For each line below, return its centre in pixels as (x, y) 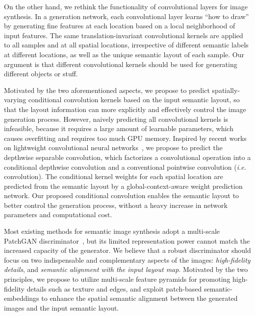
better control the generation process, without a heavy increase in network (116, 205)
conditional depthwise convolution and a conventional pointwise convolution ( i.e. (125, 167)
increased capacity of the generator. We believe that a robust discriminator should (127, 250)
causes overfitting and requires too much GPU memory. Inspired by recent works (125, 138)
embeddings (22, 298)
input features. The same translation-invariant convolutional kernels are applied (124, 35)
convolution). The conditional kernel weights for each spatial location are (114, 176)
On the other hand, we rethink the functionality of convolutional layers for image (126, 6)
